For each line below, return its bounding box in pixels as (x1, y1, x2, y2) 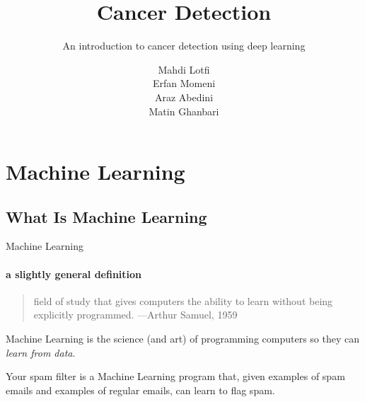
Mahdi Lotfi (158, 62, 210, 76)
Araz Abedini (154, 89, 214, 104)
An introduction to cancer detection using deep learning (62, 38, 306, 53)
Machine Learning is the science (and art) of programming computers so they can (6, 331, 360, 346)
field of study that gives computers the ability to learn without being (33, 293, 333, 308)
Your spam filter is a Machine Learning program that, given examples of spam (6, 369, 345, 384)
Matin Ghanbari (149, 103, 219, 118)
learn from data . (6, 345, 76, 360)
